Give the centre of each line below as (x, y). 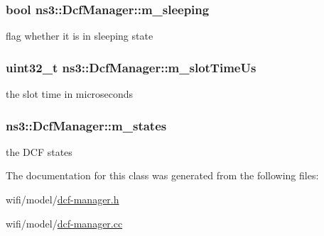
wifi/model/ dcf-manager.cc (64, 223)
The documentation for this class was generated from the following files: (162, 175)
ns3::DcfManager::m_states (86, 125)
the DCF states (39, 151)
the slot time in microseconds (70, 94)
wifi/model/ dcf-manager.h (63, 200)
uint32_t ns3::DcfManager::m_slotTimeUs (131, 67)
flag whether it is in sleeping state (80, 36)
